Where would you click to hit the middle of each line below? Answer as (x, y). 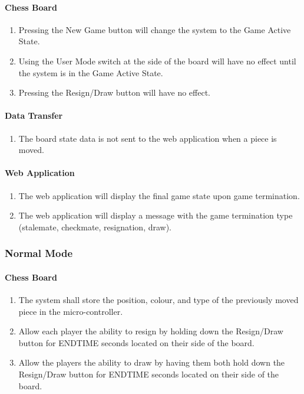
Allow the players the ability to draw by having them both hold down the (152, 362)
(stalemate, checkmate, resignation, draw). (95, 227)
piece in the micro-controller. (71, 311)
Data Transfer (34, 115)
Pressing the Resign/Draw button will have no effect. (115, 92)
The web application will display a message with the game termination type (156, 215)
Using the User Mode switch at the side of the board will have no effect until (157, 61)
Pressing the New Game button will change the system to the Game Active (155, 29)
